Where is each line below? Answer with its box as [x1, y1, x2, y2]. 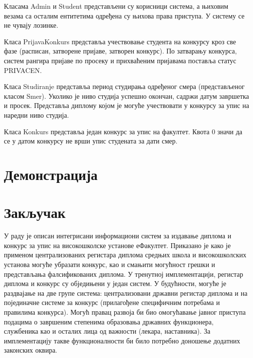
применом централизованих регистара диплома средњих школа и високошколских [4, 250, 247, 260]
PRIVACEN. [4, 65, 42, 75]
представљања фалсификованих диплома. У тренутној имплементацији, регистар [4, 268, 243, 279]
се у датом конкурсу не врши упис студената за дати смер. [4, 136, 178, 146]
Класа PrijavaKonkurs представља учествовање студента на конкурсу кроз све [4, 36, 236, 46]
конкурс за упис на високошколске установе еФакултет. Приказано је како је [4, 240, 231, 250]
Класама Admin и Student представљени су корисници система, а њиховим [4, 1, 229, 11]
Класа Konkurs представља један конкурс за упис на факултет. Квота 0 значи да [4, 126, 243, 136]
